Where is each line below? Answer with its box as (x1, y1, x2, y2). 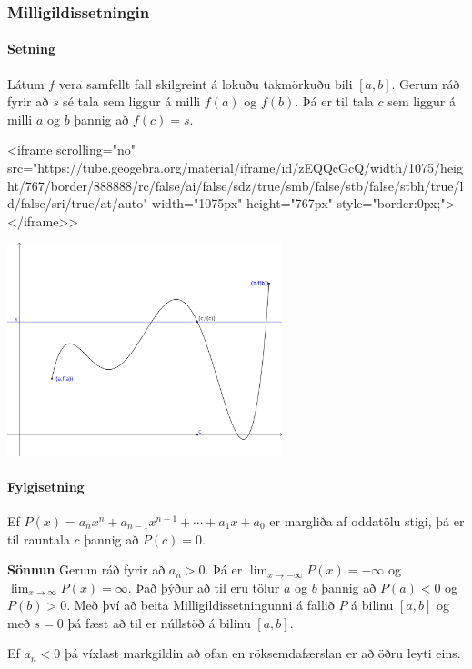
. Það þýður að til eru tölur (127, 577, 280, 596)
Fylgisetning (7, 476, 85, 495)
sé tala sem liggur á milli (63, 92, 201, 111)
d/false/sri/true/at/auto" (7, 194, 148, 213)
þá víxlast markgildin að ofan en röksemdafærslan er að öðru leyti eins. (64, 644, 461, 663)
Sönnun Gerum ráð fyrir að (7, 560, 166, 579)
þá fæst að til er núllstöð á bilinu (67, 613, 251, 632)
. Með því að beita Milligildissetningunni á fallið (66, 595, 335, 614)
